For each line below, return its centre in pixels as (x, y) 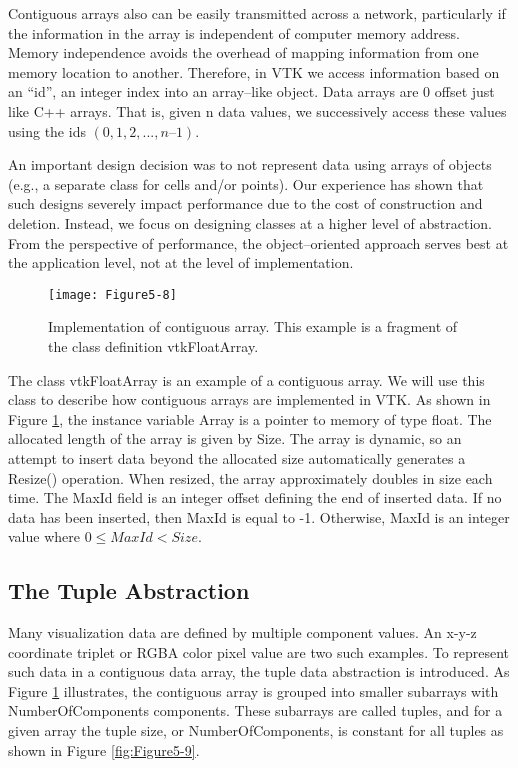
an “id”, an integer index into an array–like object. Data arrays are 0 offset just (251, 91)
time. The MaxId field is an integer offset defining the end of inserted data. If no (255, 497)
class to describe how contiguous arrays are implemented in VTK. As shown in (249, 399)
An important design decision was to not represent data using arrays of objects (250, 164)
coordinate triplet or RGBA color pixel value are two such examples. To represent (259, 651)
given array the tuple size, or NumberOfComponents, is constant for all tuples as (256, 730)
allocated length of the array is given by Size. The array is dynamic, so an (235, 438)
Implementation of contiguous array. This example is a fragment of (253, 326)
